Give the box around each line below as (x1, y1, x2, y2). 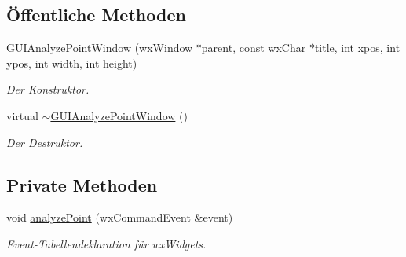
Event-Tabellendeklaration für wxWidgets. (6, 235, 207, 251)
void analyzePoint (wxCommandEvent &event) (6, 209, 233, 226)
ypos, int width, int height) (6, 54, 137, 71)
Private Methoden (6, 172, 158, 196)
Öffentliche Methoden (6, 2, 186, 27)
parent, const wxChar (201, 39, 306, 56)
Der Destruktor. (6, 134, 83, 150)
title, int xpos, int (314, 39, 401, 56)
